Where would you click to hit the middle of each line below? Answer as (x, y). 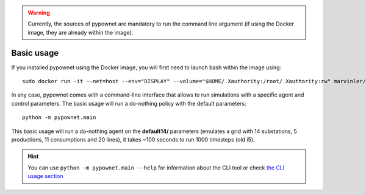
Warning (39, 13)
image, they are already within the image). (81, 32)
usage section (45, 176)
